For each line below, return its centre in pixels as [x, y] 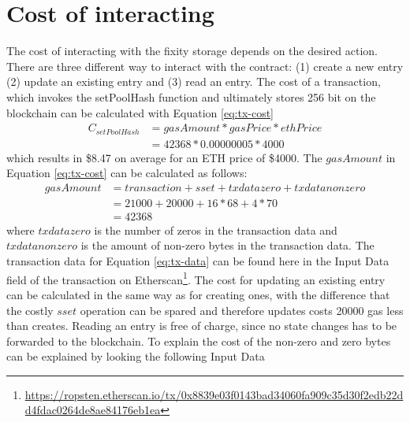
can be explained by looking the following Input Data [136, 356]
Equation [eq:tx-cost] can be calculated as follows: [127, 173]
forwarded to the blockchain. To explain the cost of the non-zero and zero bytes [199, 341]
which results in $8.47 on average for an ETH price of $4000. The [164, 157]
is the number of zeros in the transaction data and [216, 230]
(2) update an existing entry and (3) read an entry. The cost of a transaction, [194, 81]
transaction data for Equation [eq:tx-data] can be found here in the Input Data [198, 261]
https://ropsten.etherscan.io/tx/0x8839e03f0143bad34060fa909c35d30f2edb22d [214, 394]
